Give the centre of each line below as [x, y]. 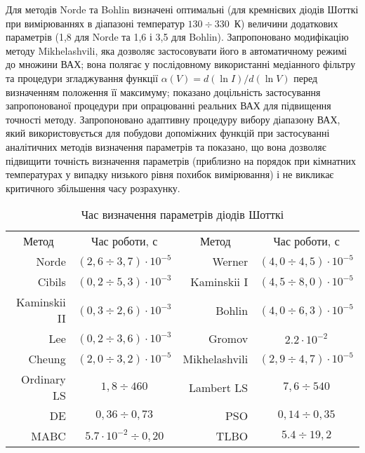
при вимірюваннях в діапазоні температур [95, 23]
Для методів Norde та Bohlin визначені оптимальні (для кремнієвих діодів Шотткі [182, 9]
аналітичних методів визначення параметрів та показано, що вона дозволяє [166, 146]
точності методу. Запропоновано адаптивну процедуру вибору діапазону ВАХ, [173, 119]
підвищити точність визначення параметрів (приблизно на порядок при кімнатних [181, 160]
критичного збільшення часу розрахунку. [93, 188]
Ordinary [44, 379]
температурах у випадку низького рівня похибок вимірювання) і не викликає [170, 174]
